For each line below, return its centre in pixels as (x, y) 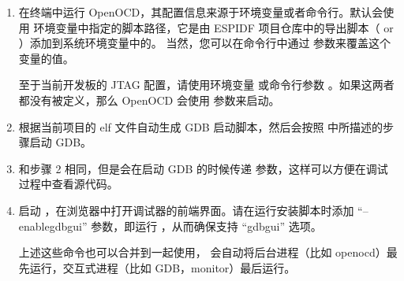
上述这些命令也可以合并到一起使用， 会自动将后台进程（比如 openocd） (202, 252)
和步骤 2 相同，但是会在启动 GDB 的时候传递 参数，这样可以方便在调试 (203, 168)
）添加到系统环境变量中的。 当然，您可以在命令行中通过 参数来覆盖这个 (205, 43)
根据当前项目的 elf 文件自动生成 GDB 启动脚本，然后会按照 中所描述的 (201, 126)
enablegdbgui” (53, 226)
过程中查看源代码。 (68, 184)
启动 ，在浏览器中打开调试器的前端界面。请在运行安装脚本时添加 (186, 210)
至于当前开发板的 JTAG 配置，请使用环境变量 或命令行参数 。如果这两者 (206, 85)
